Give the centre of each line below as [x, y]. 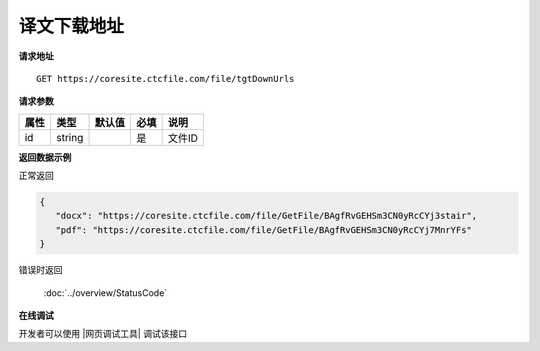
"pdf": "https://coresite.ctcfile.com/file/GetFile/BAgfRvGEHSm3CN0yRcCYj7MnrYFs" [263, 229]
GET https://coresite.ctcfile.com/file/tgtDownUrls [165, 78]
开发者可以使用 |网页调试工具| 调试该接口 [103, 334]
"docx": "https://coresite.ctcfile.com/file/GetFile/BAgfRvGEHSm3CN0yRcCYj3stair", [266, 216]
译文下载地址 [71, 26]
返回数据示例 [45, 157]
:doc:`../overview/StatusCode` [105, 292]
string [70, 137]
